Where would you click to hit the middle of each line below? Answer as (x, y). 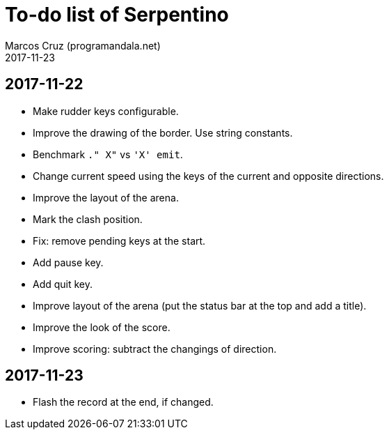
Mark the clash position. (88, 219)
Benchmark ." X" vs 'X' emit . (108, 154)
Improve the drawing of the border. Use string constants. (163, 132)
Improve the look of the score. (102, 327)
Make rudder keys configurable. (106, 111)
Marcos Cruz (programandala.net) (83, 45)
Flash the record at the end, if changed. (123, 402)
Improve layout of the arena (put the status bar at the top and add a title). (200, 305)
